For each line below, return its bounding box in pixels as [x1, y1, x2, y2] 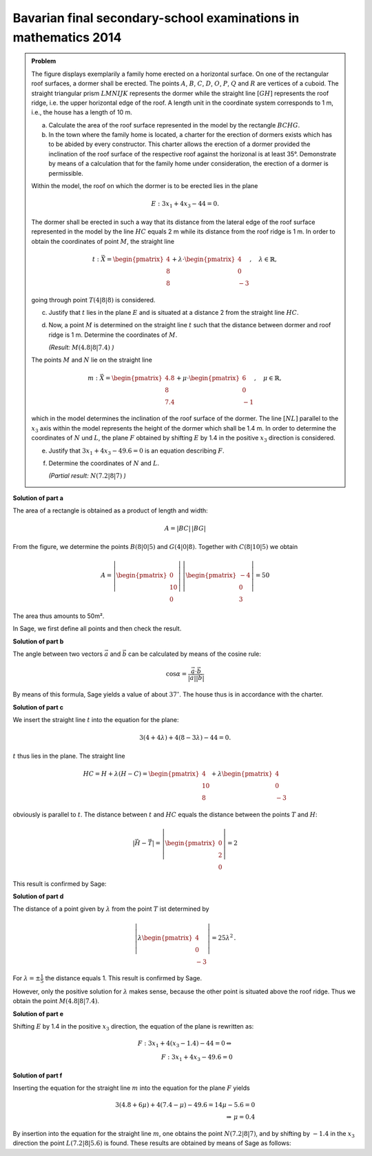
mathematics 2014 [12, 30, 122, 45]
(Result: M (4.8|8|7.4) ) [48, 343, 114, 351]
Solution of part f [12, 1071, 63, 1080]
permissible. [48, 169, 84, 177]
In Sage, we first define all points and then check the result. [12, 624, 182, 633]
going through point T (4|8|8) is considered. [31, 296, 156, 304]
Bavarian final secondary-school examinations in [12, 10, 300, 25]
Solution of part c [12, 703, 64, 711]
